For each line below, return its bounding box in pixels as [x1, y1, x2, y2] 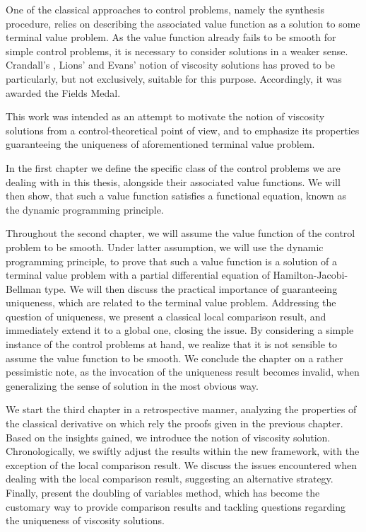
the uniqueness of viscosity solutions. [6, 513, 165, 528]
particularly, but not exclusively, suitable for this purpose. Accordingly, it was [6, 71, 342, 86]
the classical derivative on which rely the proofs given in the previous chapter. [6, 416, 343, 431]
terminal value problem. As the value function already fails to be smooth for [6, 30, 336, 45]
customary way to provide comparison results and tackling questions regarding [6, 499, 346, 514]
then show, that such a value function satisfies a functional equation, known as [6, 188, 346, 203]
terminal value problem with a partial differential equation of [6, 267, 270, 282]
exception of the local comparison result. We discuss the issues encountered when [6, 457, 357, 472]
